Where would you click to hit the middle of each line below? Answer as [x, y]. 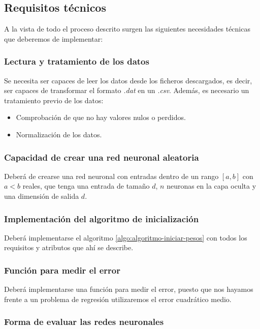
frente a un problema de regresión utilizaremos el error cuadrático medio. [118, 299]
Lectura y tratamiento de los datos [77, 61]
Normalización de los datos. [59, 134]
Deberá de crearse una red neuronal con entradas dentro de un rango [111, 176]
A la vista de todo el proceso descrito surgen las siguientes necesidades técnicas [127, 29]
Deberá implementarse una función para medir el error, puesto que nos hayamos [129, 289]
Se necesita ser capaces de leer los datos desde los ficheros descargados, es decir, [128, 80]
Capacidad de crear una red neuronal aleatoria [102, 157]
